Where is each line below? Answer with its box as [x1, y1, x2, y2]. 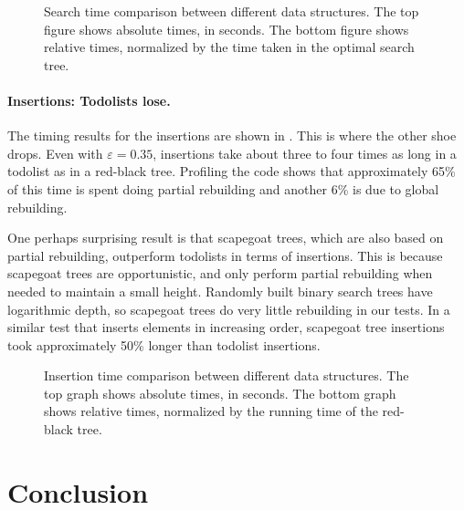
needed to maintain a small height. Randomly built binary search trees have [7, 281, 433, 300]
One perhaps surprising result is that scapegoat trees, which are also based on [7, 228, 444, 247]
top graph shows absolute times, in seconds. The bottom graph [44, 383, 396, 402]
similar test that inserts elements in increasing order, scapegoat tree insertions [7, 317, 445, 337]
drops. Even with [7, 143, 103, 162]
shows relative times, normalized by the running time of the [44, 401, 378, 421]
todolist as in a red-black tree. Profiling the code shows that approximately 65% [7, 161, 456, 181]
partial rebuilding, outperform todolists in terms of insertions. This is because [7, 245, 443, 265]
